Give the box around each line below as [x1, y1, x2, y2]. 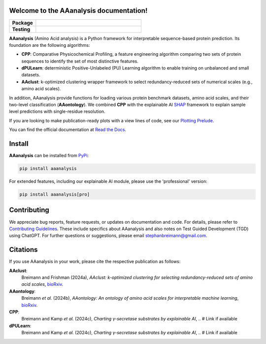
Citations [9, 245, 38, 254]
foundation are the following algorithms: [9, 42, 90, 48]
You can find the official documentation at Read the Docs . [9, 127, 127, 133]
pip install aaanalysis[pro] [19, 192, 90, 197]
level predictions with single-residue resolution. [9, 108, 105, 114]
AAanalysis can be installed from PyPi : [9, 153, 89, 159]
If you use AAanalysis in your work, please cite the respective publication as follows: [9, 259, 181, 265]
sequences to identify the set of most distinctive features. [21, 58, 139, 64]
